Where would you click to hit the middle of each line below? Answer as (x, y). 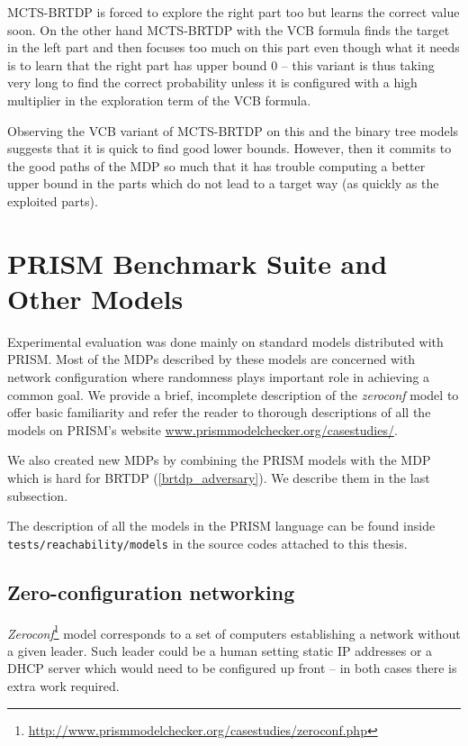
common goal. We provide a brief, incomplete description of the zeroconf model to (233, 394)
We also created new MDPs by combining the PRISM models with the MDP (219, 460)
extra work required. (63, 686)
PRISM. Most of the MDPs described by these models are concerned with (211, 359)
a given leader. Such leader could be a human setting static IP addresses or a (220, 650)
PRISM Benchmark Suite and (198, 263)
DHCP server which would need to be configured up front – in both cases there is (232, 668)
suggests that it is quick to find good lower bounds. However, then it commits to (229, 148)
